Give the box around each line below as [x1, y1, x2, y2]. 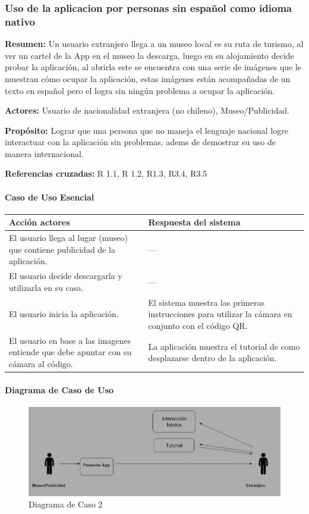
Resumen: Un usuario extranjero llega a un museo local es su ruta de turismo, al [5, 37, 304, 50]
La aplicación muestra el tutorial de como [148, 340, 300, 352]
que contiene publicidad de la [9, 243, 115, 255]
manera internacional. [5, 147, 84, 159]
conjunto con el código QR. [148, 319, 248, 331]
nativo [5, 14, 35, 29]
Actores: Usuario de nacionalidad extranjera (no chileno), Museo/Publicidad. [5, 104, 289, 117]
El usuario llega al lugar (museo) [9, 231, 128, 244]
